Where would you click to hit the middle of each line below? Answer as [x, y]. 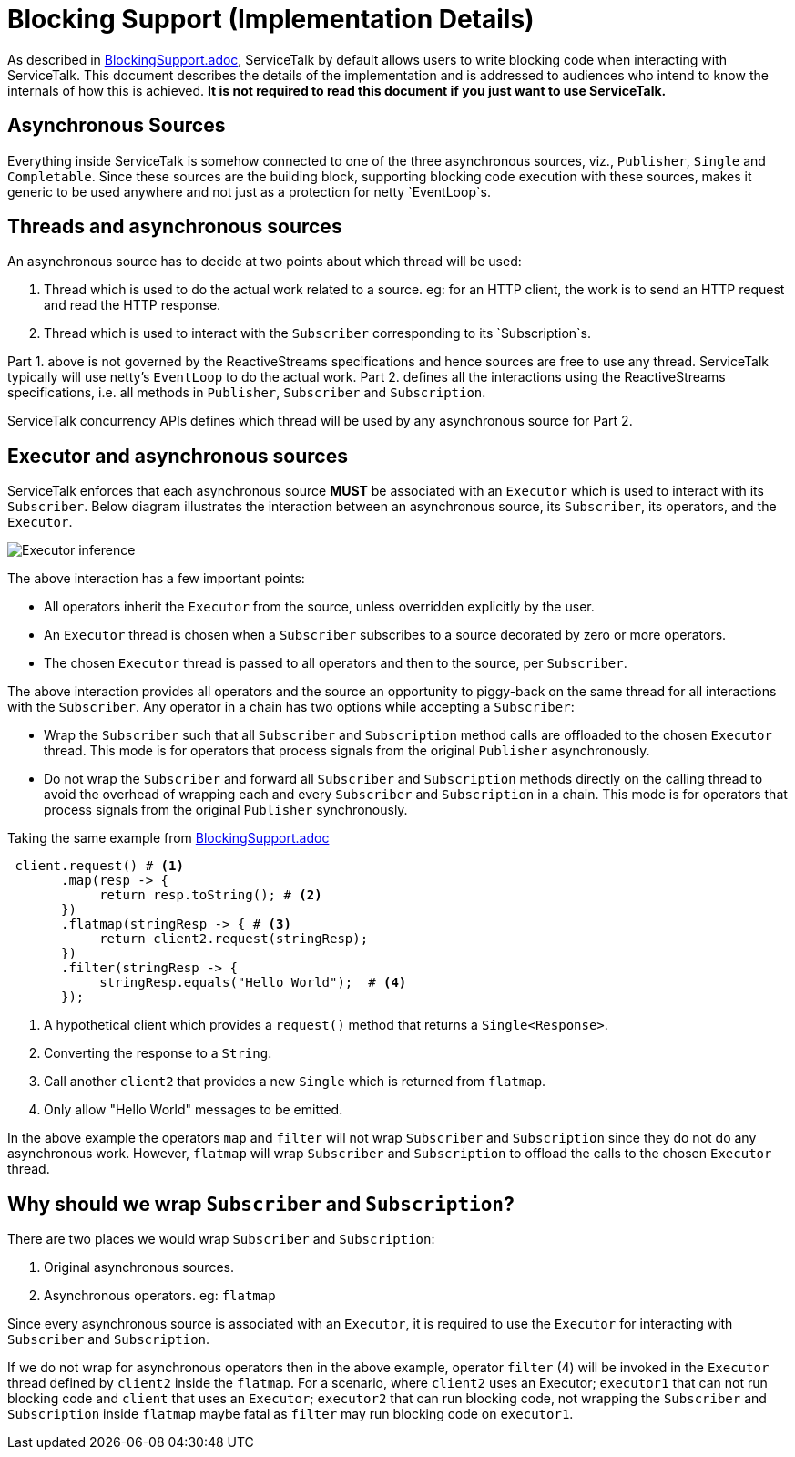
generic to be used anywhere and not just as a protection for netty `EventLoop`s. [249, 191]
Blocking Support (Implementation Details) [271, 19]
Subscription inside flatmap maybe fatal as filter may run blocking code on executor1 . [290, 1414]
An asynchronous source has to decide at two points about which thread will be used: [265, 262]
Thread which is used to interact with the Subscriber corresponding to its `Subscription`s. [318, 333]
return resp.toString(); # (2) [211, 895]
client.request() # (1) [99, 866]
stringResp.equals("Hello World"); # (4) [253, 983]
